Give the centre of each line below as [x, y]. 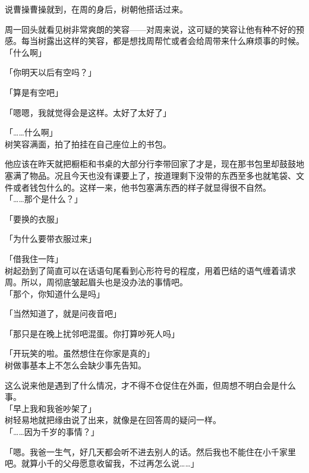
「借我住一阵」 [34, 258]
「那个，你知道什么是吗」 [55, 293]
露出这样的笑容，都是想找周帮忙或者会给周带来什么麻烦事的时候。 [175, 41]
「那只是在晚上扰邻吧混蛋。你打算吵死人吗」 [92, 333]
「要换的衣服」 [34, 218]
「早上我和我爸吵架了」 [51, 408]
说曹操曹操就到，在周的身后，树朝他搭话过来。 [96, 9]
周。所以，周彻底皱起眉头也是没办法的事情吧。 [96, 282]
